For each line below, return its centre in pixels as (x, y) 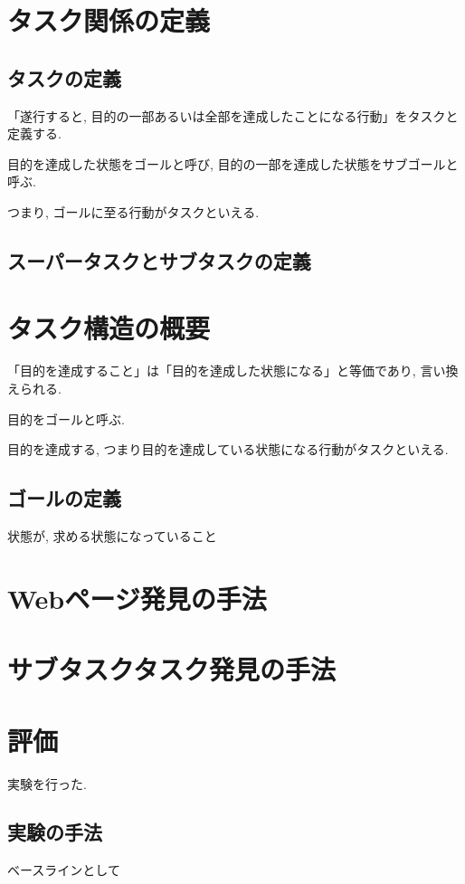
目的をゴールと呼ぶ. (66, 418)
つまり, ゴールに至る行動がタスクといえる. (133, 211)
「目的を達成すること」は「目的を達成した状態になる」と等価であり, (212, 371)
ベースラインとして (64, 870)
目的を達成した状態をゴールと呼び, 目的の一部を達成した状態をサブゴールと (233, 163)
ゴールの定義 (64, 498)
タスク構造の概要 (109, 327)
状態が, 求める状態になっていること (112, 536)
